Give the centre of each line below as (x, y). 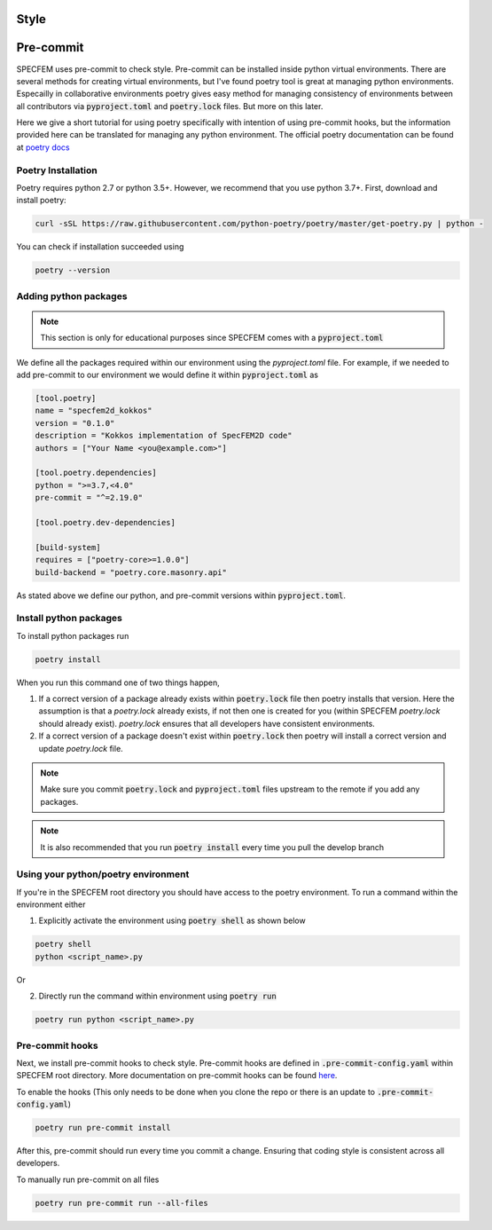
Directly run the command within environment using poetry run (157, 996)
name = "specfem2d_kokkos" (94, 411)
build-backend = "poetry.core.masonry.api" (131, 572)
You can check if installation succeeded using (100, 247)
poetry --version (73, 270)
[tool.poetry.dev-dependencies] (105, 522)
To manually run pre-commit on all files (88, 1179)
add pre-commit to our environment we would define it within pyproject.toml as (168, 375)
